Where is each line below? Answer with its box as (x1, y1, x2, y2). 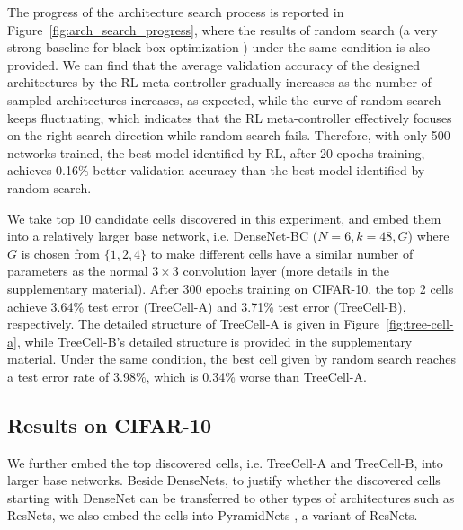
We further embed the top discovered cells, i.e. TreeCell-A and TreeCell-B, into (7, 453, 443, 472)
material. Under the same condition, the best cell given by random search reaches (7, 349, 457, 368)
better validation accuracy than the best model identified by (93, 161, 425, 180)
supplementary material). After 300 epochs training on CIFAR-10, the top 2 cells (7, 278, 454, 297)
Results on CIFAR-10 (7, 411, 212, 438)
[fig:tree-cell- (386, 314, 454, 333)
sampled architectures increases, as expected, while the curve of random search (7, 90, 441, 109)
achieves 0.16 (7, 161, 79, 180)
